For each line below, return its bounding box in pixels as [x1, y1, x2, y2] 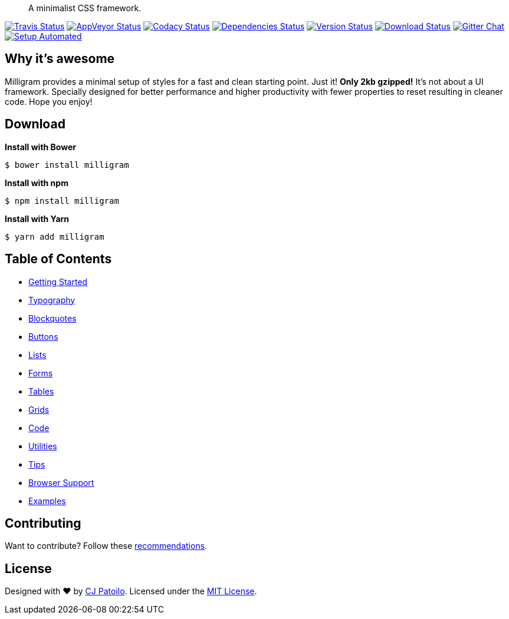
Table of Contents [5, 251, 112, 267]
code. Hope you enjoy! [5, 96, 93, 107]
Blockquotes [28, 313, 77, 323]
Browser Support [28, 477, 94, 488]
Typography [28, 294, 75, 305]
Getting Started [28, 276, 88, 287]
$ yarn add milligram [5, 231, 104, 241]
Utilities [28, 441, 57, 451]
